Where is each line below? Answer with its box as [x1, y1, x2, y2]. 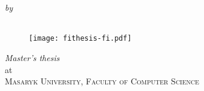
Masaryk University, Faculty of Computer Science [5, 75, 199, 87]
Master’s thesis [5, 51, 60, 64]
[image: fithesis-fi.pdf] [29, 34, 132, 43]
